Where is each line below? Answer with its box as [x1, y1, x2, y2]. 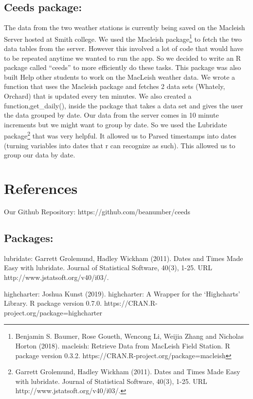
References [4, 178, 78, 198]
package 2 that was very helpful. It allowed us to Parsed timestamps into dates [4, 129, 236, 141]
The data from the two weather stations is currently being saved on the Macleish [4, 22, 245, 33]
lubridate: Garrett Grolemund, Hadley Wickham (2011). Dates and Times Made [4, 253, 243, 263]
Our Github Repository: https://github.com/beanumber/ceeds [4, 206, 190, 216]
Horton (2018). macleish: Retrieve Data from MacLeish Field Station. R [15, 340, 230, 350]
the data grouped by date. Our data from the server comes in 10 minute [4, 110, 219, 120]
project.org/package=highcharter [4, 307, 103, 317]
